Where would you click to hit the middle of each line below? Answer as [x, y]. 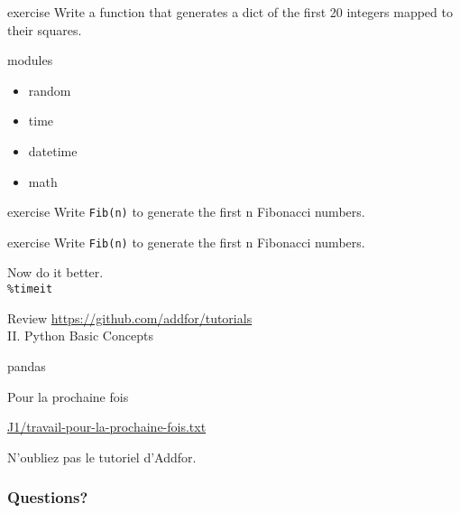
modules [30, 60]
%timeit [30, 289]
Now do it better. [55, 272]
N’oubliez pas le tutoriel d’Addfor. [102, 457]
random [50, 90]
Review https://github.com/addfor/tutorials [130, 317]
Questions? [48, 497]
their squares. [45, 29]
